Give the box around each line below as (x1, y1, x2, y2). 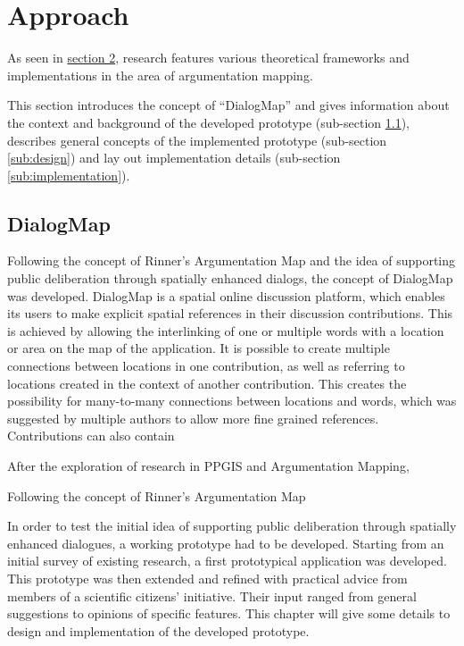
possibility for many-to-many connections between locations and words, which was (7, 391, 457, 410)
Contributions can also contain (7, 426, 175, 445)
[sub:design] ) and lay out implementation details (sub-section (7, 148, 341, 167)
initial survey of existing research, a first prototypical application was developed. (7, 551, 447, 570)
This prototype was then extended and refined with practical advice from (7, 568, 408, 587)
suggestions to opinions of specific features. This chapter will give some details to (7, 604, 451, 623)
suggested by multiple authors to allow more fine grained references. (7, 408, 379, 427)
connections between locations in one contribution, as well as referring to (7, 357, 405, 375)
